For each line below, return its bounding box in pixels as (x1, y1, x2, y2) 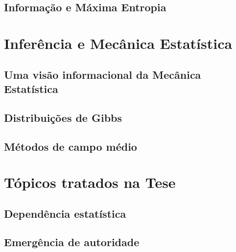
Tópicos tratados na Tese (4, 172, 176, 192)
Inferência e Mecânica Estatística (4, 33, 233, 53)
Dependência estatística (4, 206, 126, 221)
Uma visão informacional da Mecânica (4, 67, 201, 82)
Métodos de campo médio (4, 138, 137, 154)
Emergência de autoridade (4, 234, 140, 250)
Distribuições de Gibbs (4, 110, 122, 125)
